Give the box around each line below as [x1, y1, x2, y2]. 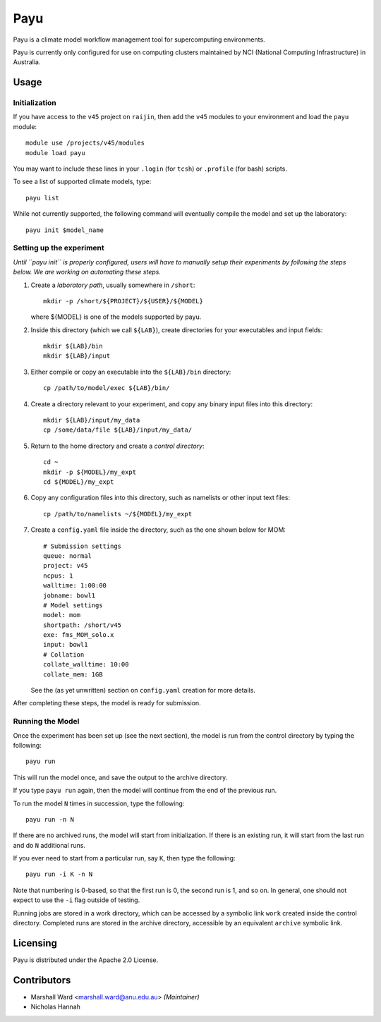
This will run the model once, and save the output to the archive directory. [13, 773, 228, 781]
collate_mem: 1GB [43, 670, 103, 679]
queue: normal [43, 552, 92, 560]
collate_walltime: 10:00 [43, 660, 129, 669]
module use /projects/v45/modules [25, 139, 145, 147]
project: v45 [43, 561, 88, 570]
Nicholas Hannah [30, 1002, 81, 1011]
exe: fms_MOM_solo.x [43, 631, 114, 639]
